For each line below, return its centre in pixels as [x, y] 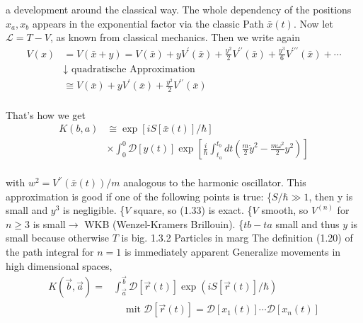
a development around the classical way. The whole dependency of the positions [179, 9]
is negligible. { [94, 210]
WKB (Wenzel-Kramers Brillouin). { [164, 223]
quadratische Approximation [133, 69]
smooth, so [285, 210]
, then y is [331, 196]
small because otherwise [58, 238]
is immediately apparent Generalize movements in [232, 252]
